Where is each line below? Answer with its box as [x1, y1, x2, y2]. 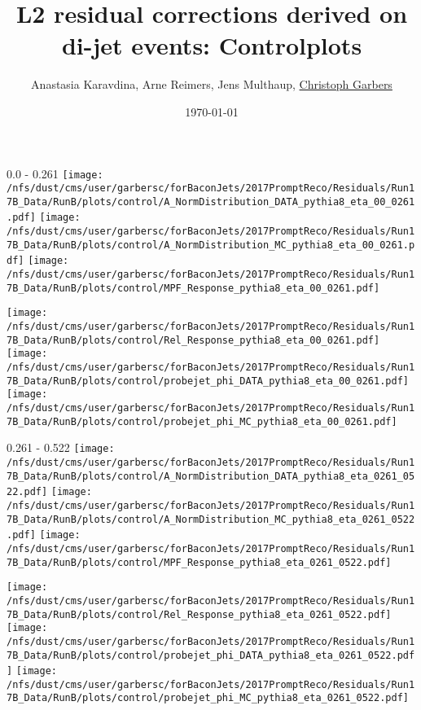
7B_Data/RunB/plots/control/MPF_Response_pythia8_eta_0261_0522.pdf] [7, 556, 392, 568]
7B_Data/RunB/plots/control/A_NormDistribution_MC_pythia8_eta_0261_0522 [7, 513, 415, 525]
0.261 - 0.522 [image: [7, 439, 115, 456]
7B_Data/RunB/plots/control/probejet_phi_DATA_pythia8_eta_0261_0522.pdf [7, 649, 415, 661]
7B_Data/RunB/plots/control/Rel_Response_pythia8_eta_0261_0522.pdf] [7, 608, 392, 620]
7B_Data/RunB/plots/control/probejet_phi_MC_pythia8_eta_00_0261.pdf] [7, 415, 397, 427]
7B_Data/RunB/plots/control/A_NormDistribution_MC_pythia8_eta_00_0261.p [7, 239, 415, 251]
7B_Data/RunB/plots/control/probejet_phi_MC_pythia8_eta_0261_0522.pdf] [7, 692, 409, 704]
